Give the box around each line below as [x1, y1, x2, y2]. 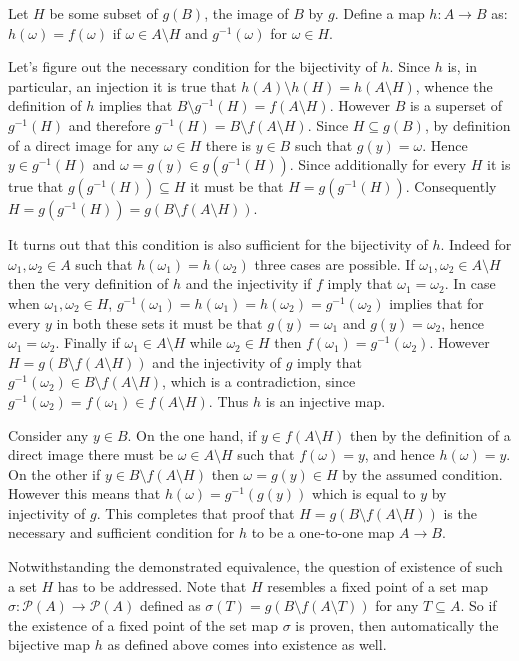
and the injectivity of [152, 351, 281, 372]
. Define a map [334, 3, 425, 23]
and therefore [68, 114, 151, 135]
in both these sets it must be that [56, 312, 263, 333]
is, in [447, 56, 478, 77]
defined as [139, 595, 201, 616]
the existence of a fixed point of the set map [8, 614, 279, 635]
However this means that [8, 483, 161, 504]
